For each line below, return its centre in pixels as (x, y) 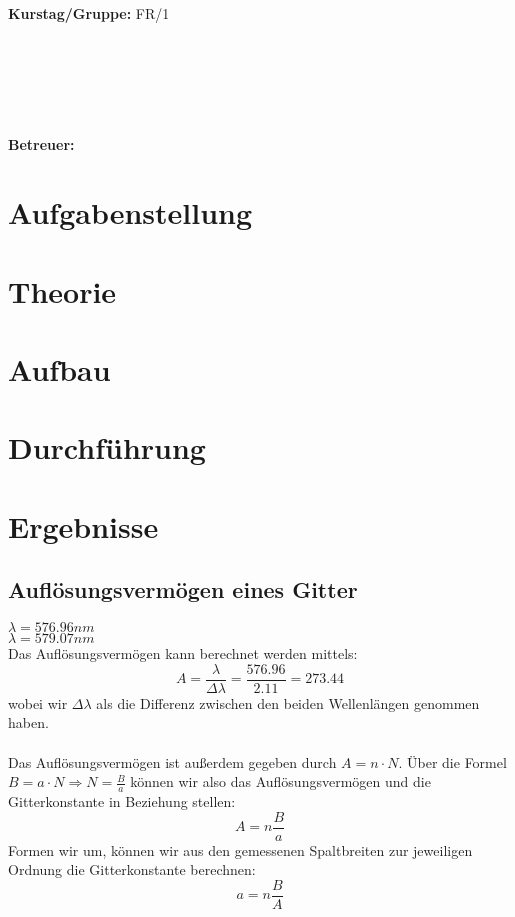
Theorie (62, 290)
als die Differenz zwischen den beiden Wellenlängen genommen (288, 702)
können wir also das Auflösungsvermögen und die (280, 781)
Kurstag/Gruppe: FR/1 (89, 12)
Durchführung (107, 447)
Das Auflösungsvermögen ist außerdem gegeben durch (172, 761)
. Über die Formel (452, 761)
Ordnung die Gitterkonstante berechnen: (132, 869)
